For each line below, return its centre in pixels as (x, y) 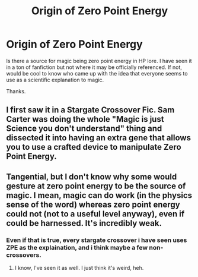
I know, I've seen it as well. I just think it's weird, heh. (79, 268)
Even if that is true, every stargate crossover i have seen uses (97, 240)
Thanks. (16, 91)
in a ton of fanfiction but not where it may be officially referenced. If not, (94, 67)
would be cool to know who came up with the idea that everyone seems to (97, 73)
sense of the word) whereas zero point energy (93, 204)
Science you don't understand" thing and (84, 129)
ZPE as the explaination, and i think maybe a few (77, 247)
